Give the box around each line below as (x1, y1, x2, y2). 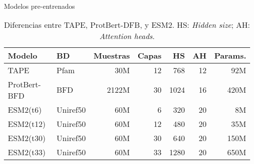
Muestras (93, 49, 130, 61)
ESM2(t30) (8, 132, 46, 143)
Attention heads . (99, 30, 155, 41)
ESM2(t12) (8, 118, 46, 129)
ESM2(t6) (8, 103, 42, 115)
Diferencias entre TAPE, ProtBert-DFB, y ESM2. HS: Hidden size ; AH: (4, 19, 250, 30)
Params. (214, 49, 246, 61)
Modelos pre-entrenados (4, 1, 75, 11)
